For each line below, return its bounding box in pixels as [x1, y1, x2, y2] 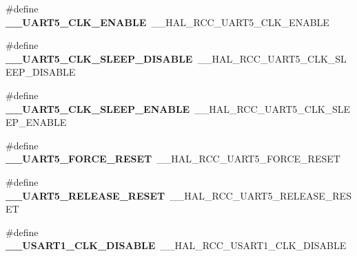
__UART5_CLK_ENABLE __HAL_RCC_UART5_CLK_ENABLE [6, 14, 329, 29]
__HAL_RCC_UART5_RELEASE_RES [170, 188, 351, 202]
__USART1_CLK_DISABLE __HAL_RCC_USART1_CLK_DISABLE [6, 238, 347, 253]
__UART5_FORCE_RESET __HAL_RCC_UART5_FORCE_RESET [6, 151, 340, 166]
